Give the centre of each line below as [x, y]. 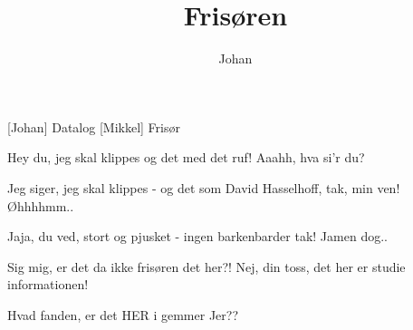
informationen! [48, 284]
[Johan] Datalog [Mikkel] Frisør [94, 126]
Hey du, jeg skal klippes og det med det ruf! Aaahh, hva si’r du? [186, 157]
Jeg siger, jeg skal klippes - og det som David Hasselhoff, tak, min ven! [204, 187]
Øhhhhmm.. [41, 205]
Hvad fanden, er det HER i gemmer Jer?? [123, 314]
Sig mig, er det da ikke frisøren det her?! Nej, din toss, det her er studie [206, 266]
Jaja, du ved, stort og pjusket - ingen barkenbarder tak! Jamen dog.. [197, 236]
